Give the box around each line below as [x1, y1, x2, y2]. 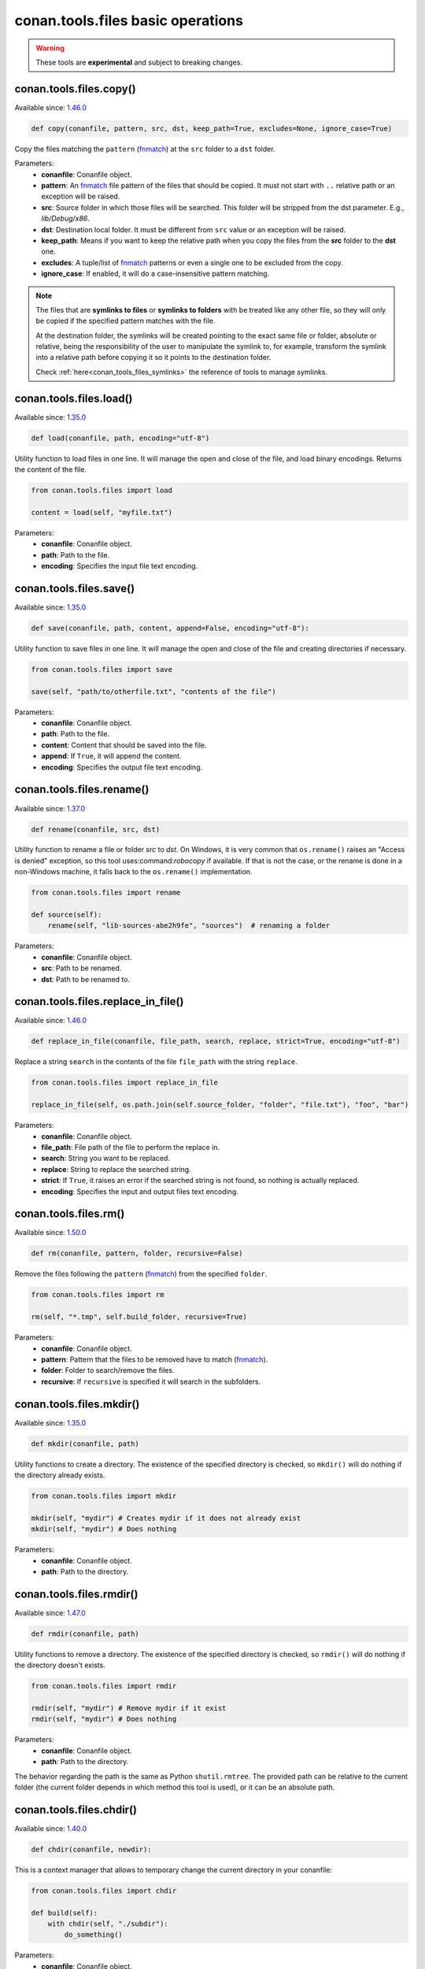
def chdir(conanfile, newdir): [31, 1845, 153, 1854]
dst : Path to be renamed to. [41, 974, 130, 984]
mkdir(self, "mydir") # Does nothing [31, 1525, 177, 1533]
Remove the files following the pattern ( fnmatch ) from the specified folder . [14, 1269, 268, 1279]
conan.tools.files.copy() [14, 82, 137, 95]
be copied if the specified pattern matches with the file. [35, 316, 216, 326]
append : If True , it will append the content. [41, 751, 182, 761]
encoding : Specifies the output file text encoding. [41, 762, 203, 772]
